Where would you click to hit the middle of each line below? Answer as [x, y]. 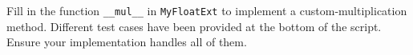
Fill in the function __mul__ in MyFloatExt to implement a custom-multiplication [207, 10]
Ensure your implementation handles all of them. [127, 42]
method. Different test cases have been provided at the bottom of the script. [194, 26]
